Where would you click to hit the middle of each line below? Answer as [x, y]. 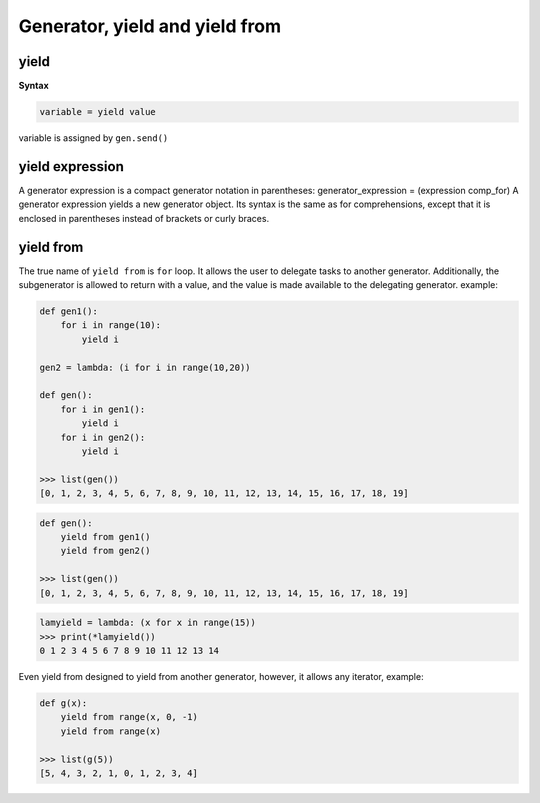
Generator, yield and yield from [150, 26]
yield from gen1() [105, 537]
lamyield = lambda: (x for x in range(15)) [148, 623]
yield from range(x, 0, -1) [129, 717]
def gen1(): [69, 311]
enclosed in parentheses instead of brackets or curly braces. [144, 218]
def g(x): [63, 703]
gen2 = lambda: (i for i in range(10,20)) [145, 367]
